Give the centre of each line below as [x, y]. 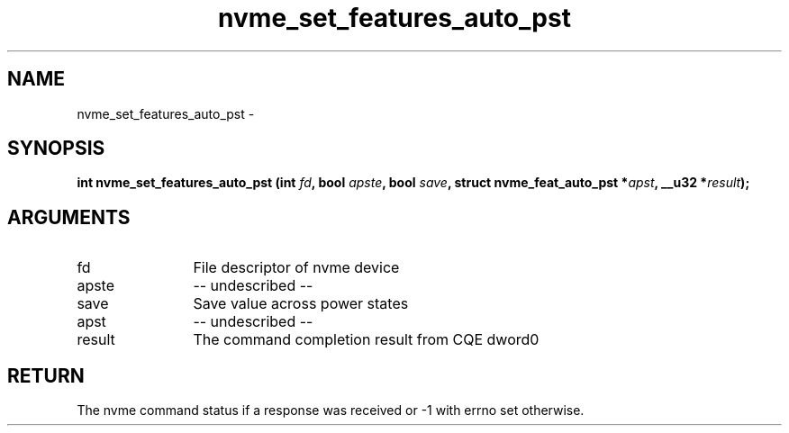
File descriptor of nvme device [296, 268]
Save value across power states [301, 304]
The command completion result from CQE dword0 [366, 340]
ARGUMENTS [69, 217]
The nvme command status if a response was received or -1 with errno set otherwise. [331, 410]
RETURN [46, 375]
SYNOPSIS [56, 149]
